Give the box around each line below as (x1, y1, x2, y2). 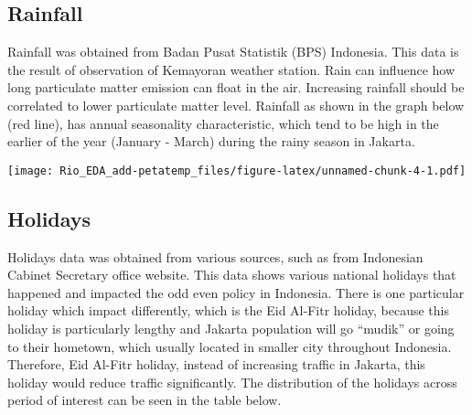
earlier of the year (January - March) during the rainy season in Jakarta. (7, 132, 415, 151)
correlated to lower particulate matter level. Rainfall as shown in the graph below (7, 95, 465, 114)
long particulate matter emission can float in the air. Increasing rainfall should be (7, 78, 465, 97)
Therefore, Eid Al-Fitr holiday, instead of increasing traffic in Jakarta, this (7, 355, 425, 374)
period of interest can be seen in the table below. (7, 390, 282, 410)
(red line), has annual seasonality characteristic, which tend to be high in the (7, 113, 439, 133)
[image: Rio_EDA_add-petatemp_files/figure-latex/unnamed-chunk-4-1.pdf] (7, 164, 467, 177)
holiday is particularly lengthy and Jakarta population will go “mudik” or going (7, 319, 455, 337)
